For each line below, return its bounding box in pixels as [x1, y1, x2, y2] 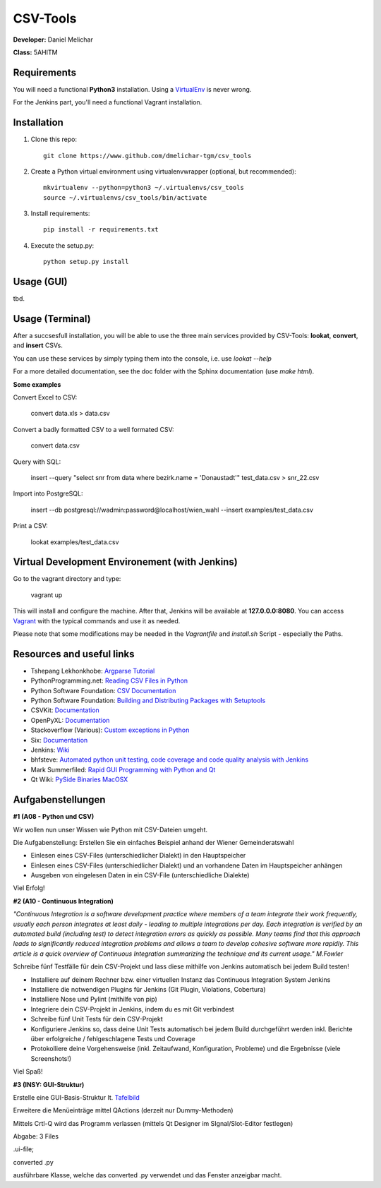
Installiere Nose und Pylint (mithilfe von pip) [30, 995, 158, 1004]
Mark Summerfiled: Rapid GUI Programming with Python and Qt [30, 765, 216, 774]
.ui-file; [13, 1145, 35, 1153]
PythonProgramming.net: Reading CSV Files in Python [30, 676, 188, 685]
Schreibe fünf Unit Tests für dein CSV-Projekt [30, 1015, 164, 1024]
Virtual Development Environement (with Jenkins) [13, 556, 238, 568]
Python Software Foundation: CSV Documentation [30, 686, 176, 695]
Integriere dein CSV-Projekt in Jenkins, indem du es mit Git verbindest [30, 1004, 234, 1013]
